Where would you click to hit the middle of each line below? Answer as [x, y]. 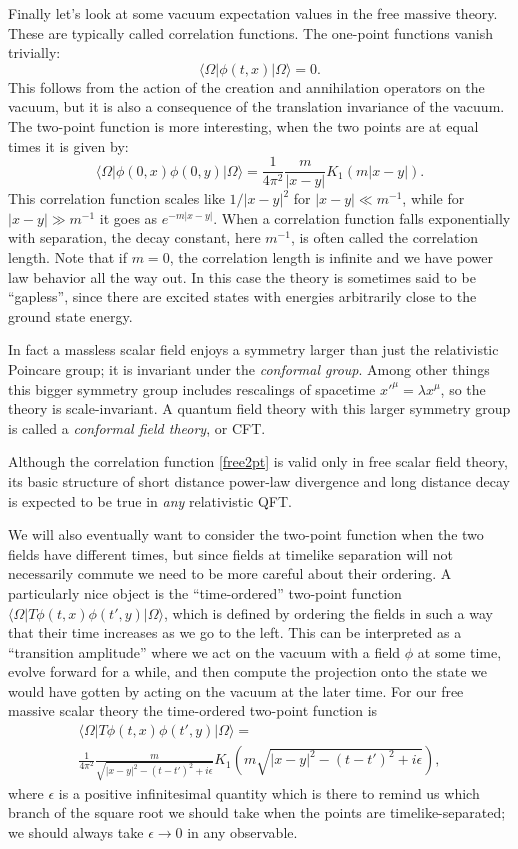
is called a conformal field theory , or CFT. [137, 427]
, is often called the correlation [384, 237]
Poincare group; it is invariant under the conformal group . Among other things [249, 368]
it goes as [128, 217]
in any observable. [242, 832]
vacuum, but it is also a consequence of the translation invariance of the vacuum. [256, 106]
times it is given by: [68, 145]
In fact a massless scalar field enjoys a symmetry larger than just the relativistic [253, 349]
